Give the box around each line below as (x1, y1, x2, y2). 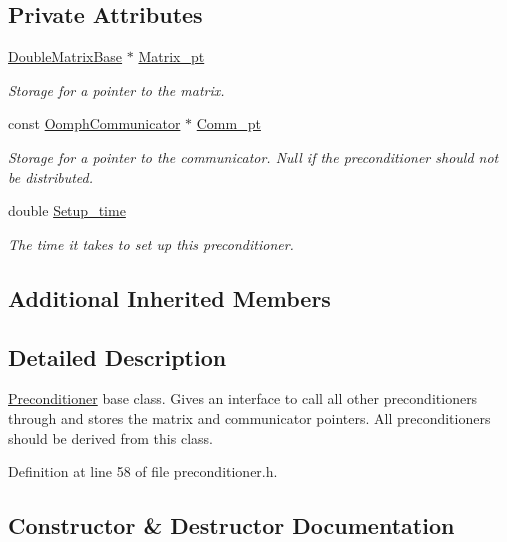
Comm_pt (196, 113, 261, 134)
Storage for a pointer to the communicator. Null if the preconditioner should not (8, 146, 499, 167)
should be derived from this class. (8, 427, 213, 448)
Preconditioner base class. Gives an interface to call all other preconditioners (8, 388, 478, 409)
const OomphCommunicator (8, 113, 181, 134)
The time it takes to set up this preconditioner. (8, 233, 294, 254)
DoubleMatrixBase (8, 46, 123, 67)
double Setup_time (8, 200, 126, 221)
